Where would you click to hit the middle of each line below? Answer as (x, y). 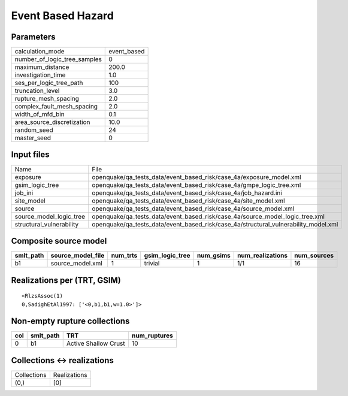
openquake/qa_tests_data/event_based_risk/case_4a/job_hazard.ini (187, 193)
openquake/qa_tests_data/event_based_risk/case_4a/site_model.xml (188, 201)
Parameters (33, 37)
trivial (152, 264)
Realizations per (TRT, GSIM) (66, 280)
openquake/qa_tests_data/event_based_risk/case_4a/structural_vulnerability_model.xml (215, 224)
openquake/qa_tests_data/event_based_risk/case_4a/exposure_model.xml (197, 177)
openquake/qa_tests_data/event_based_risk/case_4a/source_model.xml (193, 208)
